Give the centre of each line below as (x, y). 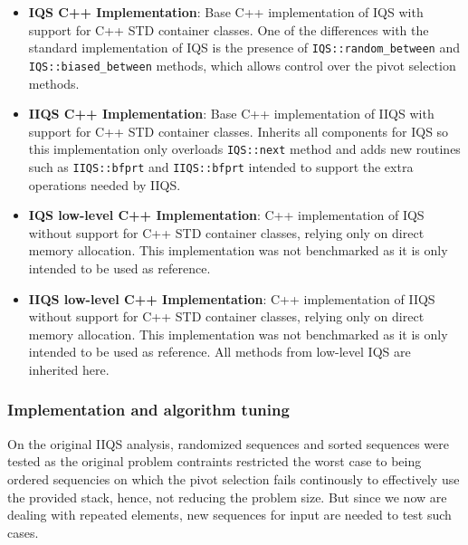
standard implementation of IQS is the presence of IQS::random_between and (244, 48)
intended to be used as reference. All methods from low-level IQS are (220, 352)
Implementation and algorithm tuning (148, 410)
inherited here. (69, 369)
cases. (23, 532)
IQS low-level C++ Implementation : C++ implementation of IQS (226, 215)
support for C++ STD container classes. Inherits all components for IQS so (239, 131)
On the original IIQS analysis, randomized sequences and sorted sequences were (228, 443)
